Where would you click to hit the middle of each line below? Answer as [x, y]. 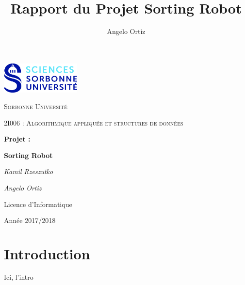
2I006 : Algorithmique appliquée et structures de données [94, 122]
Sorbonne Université [36, 106]
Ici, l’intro [19, 277]
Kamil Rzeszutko [29, 171]
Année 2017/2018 [30, 220]
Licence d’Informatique [38, 204]
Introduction [47, 253]
